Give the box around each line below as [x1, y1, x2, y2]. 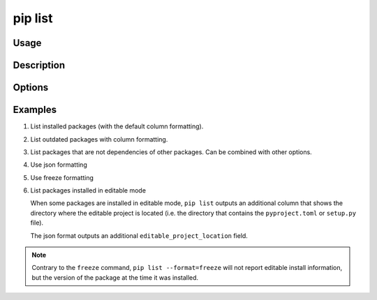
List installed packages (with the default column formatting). [30, 122, 204, 130]
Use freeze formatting [30, 173, 94, 181]
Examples [13, 104, 57, 116]
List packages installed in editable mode [30, 186, 147, 195]
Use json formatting [30, 160, 87, 169]
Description [13, 59, 66, 71]
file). [30, 218, 44, 227]
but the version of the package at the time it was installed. [31, 273, 199, 282]
